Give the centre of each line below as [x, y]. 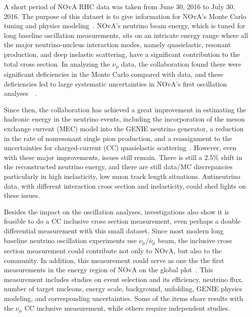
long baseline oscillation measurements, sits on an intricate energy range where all [126, 35]
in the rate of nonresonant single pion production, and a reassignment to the [118, 138]
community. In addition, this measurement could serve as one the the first [114, 260]
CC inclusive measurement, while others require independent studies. [127, 308]
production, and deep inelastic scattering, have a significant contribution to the [122, 54]
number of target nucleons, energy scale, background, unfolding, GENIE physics [123, 289]
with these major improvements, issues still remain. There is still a [103, 157]
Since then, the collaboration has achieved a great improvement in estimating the [125, 109]
